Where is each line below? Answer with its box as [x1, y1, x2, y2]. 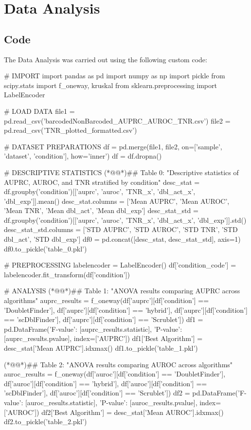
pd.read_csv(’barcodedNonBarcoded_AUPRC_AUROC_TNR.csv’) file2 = [4, 115, 231, 125]
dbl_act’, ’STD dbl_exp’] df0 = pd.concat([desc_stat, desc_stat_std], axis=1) [4, 234, 241, 244]
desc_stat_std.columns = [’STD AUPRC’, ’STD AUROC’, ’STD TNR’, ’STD [4, 224, 238, 234]
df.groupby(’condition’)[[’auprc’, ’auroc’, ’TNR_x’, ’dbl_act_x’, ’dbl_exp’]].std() [4, 215, 247, 225]
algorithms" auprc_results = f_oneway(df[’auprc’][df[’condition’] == [4, 295, 209, 305]
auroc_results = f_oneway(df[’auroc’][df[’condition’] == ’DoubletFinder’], [4, 369, 226, 379]
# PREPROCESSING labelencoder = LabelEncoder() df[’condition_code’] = [4, 260, 236, 270]
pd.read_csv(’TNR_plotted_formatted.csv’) [4, 125, 137, 135]
